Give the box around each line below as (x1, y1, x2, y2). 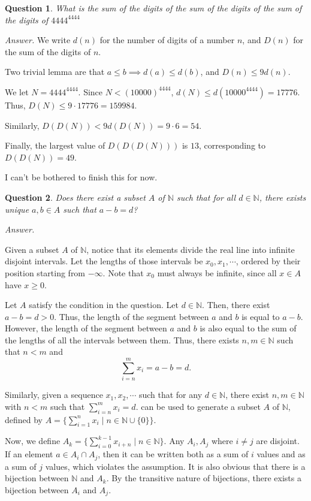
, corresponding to (199, 139, 266, 152)
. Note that (102, 266, 144, 279)
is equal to (241, 310, 280, 322)
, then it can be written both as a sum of (98, 448, 249, 460)
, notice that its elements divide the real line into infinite (86, 243, 295, 255)
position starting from (5, 266, 86, 279)
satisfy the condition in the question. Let (29, 298, 179, 311)
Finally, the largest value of (5, 139, 105, 152)
